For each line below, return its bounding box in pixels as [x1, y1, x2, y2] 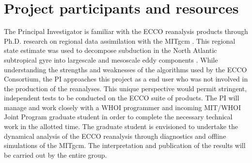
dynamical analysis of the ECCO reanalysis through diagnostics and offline [4, 130, 226, 141]
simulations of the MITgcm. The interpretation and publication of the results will [4, 140, 246, 150]
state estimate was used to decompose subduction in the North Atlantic [4, 45, 217, 55]
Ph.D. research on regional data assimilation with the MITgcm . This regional [4, 35, 236, 46]
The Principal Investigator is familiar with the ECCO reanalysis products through [4, 26, 248, 36]
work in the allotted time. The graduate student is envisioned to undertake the [4, 121, 238, 131]
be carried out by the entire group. [4, 149, 107, 160]
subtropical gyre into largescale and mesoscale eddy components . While [4, 54, 218, 65]
